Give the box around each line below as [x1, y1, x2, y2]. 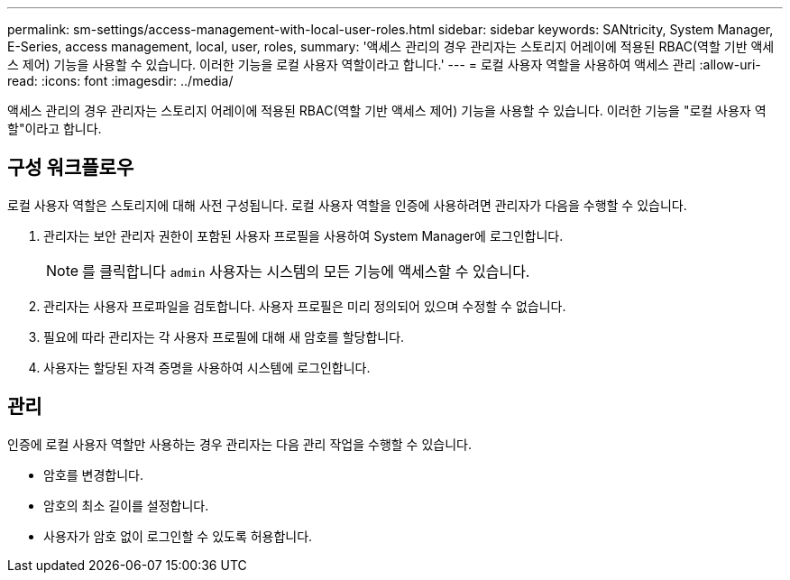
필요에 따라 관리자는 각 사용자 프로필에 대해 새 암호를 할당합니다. [43, 328, 405, 345]
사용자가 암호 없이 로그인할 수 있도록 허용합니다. [43, 528, 313, 544]
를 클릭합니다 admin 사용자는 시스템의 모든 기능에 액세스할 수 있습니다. [82, 262, 530, 281]
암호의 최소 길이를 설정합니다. [43, 497, 209, 513]
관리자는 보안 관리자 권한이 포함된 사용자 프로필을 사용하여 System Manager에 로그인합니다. [43, 227, 564, 244]
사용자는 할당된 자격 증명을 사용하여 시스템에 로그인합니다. [43, 359, 371, 375]
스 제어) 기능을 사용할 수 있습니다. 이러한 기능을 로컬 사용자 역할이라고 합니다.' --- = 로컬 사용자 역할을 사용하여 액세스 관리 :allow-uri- [7, 57, 761, 72]
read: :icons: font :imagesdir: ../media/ [7, 73, 234, 88]
